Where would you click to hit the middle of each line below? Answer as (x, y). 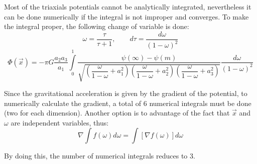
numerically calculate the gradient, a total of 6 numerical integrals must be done (128, 103)
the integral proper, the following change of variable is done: (97, 26)
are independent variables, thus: (60, 122)
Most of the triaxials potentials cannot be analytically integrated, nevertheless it (128, 6)
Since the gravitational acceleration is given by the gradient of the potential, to (126, 93)
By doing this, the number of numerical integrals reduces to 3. (100, 156)
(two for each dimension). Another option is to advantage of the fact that (117, 113)
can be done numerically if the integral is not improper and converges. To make (126, 16)
